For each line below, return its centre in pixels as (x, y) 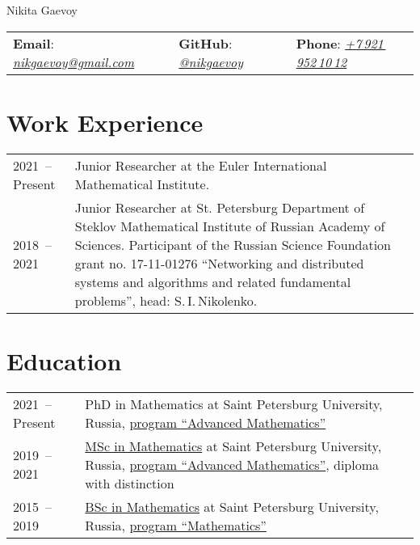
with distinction (130, 483)
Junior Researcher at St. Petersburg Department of (220, 207)
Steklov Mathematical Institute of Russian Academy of (230, 226)
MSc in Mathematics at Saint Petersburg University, (233, 446)
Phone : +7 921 (340, 43)
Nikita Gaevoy (42, 10)
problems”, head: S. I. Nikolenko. (166, 300)
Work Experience (105, 122)
